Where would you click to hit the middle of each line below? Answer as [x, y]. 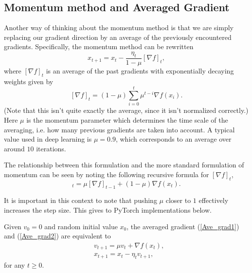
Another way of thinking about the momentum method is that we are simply [119, 27]
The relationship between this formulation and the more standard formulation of [124, 165]
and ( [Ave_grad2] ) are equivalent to [57, 236]
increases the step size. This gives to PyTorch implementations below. [108, 210]
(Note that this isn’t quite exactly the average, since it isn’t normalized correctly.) [126, 110]
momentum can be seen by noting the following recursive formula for [107, 174]
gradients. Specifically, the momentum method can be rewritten [99, 46]
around [14, 148]
